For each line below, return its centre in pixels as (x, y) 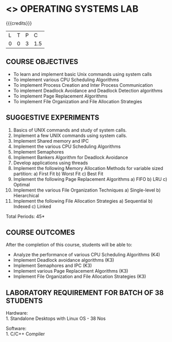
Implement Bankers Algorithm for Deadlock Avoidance (71, 157)
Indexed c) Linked (32, 206)
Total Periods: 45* (25, 216)
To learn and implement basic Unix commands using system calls (82, 74)
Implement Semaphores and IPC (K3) (52, 265)
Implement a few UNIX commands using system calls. (70, 135)
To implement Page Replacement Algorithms (60, 96)
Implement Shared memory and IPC (51, 141)
